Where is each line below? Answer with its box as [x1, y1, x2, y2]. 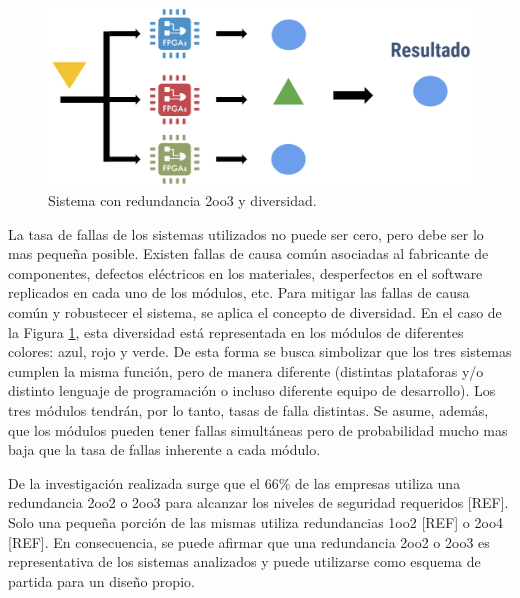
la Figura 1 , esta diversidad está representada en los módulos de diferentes [8, 321, 464, 342]
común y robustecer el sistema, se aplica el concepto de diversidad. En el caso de [8, 302, 502, 323]
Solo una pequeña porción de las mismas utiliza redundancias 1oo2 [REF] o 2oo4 [8, 511, 503, 532]
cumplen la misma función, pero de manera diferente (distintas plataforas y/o [8, 360, 484, 381]
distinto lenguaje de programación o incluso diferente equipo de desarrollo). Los [8, 380, 496, 401]
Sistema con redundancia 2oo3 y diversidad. [48, 190, 317, 211]
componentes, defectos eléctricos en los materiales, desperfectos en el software [8, 262, 483, 283]
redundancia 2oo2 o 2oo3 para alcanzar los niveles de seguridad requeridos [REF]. [8, 492, 509, 513]
